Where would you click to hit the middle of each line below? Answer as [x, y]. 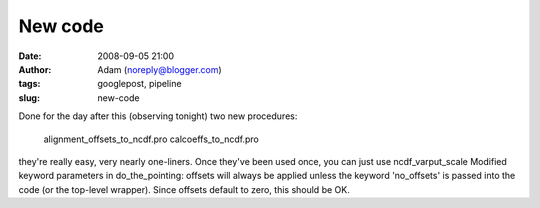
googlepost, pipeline [139, 84]
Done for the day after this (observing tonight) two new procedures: [158, 116]
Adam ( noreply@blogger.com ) [159, 69]
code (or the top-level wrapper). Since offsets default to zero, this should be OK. [184, 189]
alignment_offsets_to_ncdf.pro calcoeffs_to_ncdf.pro [151, 139]
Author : [35, 69]
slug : [29, 97]
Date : [30, 56]
